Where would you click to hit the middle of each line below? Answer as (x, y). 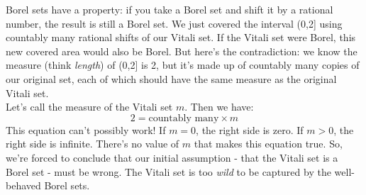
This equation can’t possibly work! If (86, 129)
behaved (23, 185)
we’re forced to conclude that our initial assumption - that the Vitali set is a (172, 157)
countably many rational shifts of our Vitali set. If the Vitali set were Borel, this (181, 37)
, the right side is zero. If (250, 129)
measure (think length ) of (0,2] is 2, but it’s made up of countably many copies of (183, 65)
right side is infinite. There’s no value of (93, 144)
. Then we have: (219, 107)
